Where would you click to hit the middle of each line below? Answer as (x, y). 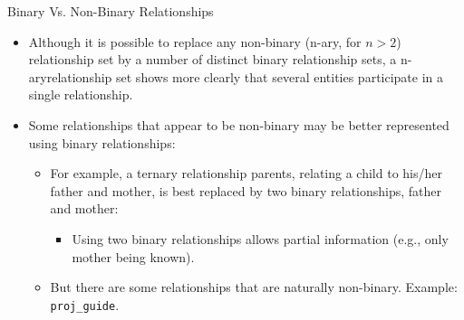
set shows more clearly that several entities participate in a (280, 76)
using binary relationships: (102, 142)
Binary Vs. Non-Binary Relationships (111, 11)
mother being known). (133, 256)
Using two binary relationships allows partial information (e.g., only (260, 238)
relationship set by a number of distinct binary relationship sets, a (213, 59)
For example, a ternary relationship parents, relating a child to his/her (246, 173)
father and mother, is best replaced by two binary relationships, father (246, 190)
